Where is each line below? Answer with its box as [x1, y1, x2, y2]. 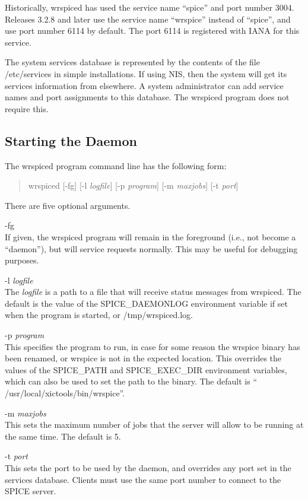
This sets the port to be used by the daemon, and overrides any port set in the [5, 462, 291, 474]
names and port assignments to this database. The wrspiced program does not [5, 91, 290, 103]
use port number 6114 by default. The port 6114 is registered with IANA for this [5, 24, 300, 37]
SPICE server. [5, 485, 56, 497]
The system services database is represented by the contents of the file [5, 56, 260, 68]
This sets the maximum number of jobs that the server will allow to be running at [5, 418, 304, 431]
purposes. [5, 254, 39, 266]
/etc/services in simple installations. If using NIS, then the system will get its [5, 67, 287, 80]
